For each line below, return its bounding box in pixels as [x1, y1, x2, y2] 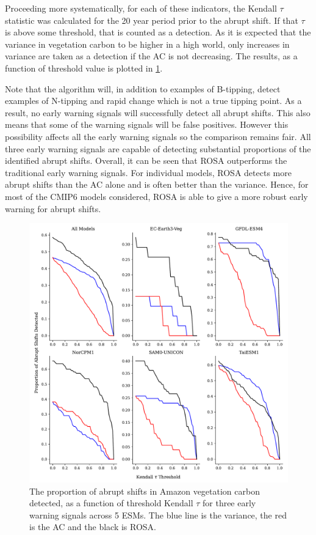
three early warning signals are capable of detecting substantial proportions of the [5, 142, 311, 155]
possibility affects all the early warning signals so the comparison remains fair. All [5, 130, 311, 142]
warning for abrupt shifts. [5, 202, 101, 215]
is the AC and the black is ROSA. [29, 520, 156, 533]
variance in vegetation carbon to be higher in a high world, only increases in [5, 37, 290, 50]
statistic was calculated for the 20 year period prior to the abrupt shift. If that [5, 13, 298, 26]
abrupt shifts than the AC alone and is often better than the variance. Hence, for [5, 178, 309, 191]
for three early [203, 496, 256, 509]
